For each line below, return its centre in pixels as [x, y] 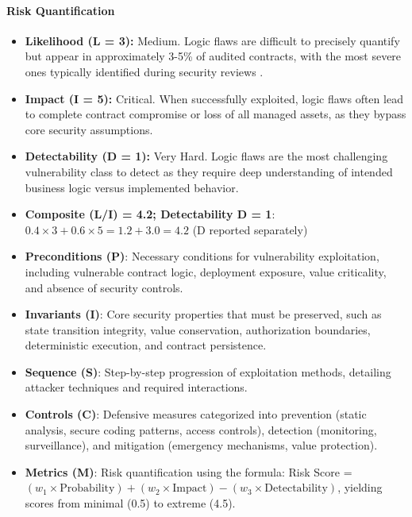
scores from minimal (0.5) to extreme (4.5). [130, 503]
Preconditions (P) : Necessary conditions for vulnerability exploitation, [202, 256]
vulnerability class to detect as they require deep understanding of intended [209, 171]
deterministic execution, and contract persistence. [146, 345]
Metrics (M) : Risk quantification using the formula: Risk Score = [189, 471]
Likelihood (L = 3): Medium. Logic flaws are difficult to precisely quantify [212, 40]
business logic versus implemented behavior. [132, 187]
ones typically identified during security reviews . [144, 71]
